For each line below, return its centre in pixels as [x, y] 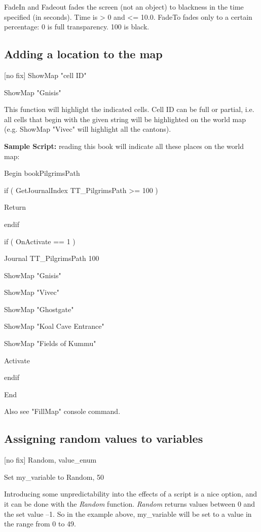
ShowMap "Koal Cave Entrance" [54, 326]
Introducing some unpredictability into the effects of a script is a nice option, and [130, 494]
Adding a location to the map [83, 54]
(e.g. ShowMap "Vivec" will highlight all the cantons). [88, 129]
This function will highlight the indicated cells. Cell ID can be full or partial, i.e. [129, 109]
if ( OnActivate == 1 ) [40, 241]
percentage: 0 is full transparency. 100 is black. [77, 27]
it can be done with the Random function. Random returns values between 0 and [130, 504]
